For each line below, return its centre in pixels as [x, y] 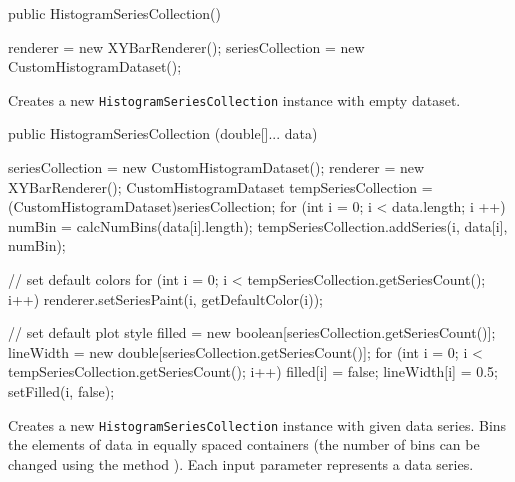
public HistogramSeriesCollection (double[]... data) [163, 133]
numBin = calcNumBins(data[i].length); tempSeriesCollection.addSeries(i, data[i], [258, 225]
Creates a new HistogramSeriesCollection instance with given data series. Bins [257, 424]
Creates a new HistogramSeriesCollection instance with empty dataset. [234, 99]
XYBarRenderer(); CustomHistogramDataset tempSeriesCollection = [220, 186]
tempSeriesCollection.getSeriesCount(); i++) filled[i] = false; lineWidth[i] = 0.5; [253, 371]
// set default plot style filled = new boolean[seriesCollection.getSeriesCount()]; [252, 332]
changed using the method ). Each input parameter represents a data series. [241, 463]
